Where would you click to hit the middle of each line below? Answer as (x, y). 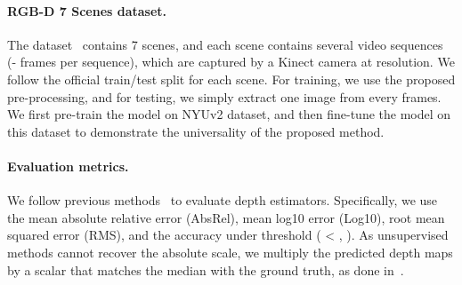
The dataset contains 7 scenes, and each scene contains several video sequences (225, 44)
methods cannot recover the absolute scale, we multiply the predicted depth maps (230, 252)
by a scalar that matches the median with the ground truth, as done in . (206, 269)
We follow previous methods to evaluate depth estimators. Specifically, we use (223, 200)
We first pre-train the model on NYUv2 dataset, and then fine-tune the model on (229, 114)
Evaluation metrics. (68, 166)
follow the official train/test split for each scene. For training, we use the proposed (231, 79)
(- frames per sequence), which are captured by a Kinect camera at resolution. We (231, 62)
